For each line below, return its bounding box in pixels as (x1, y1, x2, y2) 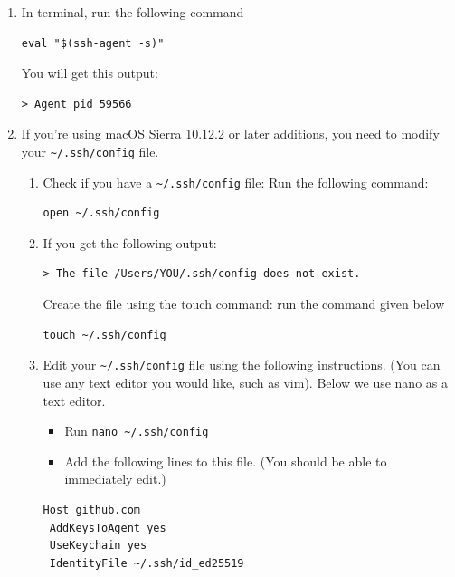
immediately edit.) (64, 469, 166, 488)
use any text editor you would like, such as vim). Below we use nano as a (43, 372, 448, 391)
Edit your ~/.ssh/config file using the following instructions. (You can (43, 355, 441, 374)
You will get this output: (21, 63, 158, 82)
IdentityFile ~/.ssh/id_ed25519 (49, 556, 244, 570)
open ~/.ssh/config (43, 207, 160, 220)
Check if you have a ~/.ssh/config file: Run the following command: (43, 172, 429, 191)
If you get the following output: (43, 233, 217, 252)
